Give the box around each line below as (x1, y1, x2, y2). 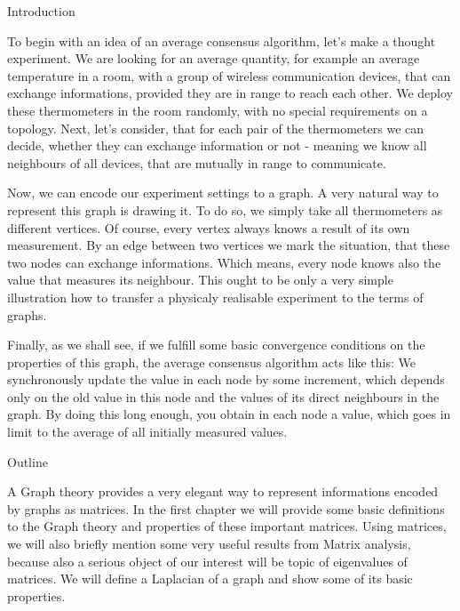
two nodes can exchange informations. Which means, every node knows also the (7, 253, 441, 271)
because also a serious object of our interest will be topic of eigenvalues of (7, 551, 408, 570)
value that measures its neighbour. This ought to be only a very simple (7, 270, 393, 289)
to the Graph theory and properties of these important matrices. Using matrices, (7, 517, 447, 535)
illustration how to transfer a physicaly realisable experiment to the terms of (7, 287, 424, 306)
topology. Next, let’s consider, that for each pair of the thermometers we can (7, 118, 424, 137)
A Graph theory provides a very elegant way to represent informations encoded (7, 482, 439, 501)
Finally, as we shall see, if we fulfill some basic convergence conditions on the (7, 335, 425, 354)
